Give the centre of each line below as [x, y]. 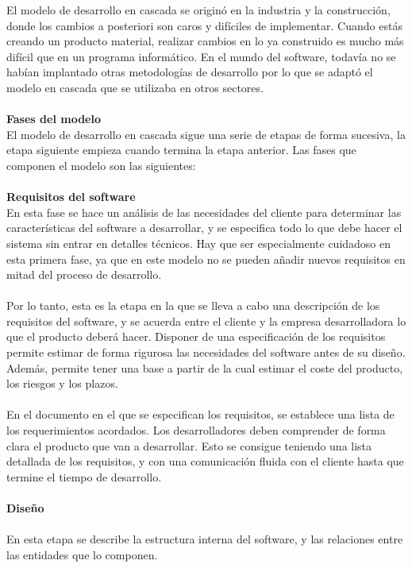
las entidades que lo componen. [82, 554]
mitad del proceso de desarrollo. [84, 274]
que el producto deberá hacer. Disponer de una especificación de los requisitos [196, 336]
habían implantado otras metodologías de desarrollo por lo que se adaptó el [190, 72]
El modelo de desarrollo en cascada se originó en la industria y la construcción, [198, 10]
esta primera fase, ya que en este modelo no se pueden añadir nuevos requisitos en [206, 259]
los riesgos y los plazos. [62, 383]
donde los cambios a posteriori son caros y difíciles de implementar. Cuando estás [204, 25]
